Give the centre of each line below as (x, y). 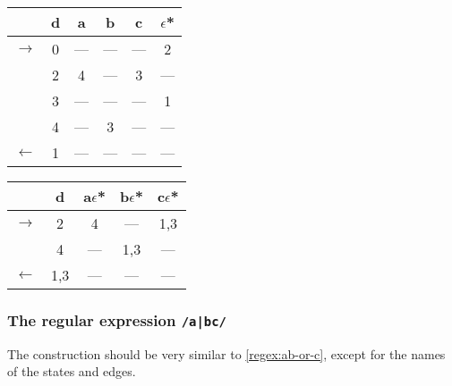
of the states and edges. (72, 371)
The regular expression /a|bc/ (117, 319)
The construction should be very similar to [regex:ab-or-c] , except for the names (226, 353)
